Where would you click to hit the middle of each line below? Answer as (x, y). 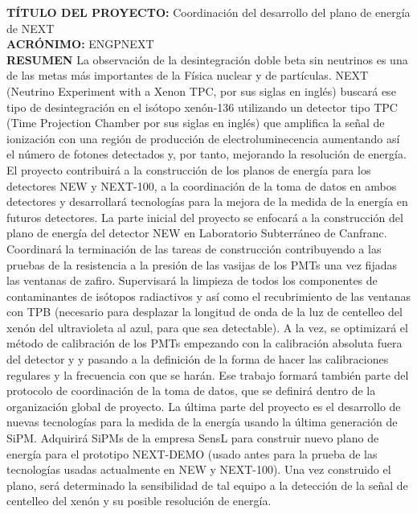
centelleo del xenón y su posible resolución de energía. (139, 501)
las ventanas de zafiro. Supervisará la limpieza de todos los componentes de (192, 280)
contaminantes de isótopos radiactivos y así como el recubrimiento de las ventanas (209, 296)
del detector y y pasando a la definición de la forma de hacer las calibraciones (198, 359)
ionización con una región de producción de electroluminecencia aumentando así (203, 138)
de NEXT (31, 28)
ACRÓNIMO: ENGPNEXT (80, 44)
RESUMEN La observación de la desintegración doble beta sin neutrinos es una (207, 59)
